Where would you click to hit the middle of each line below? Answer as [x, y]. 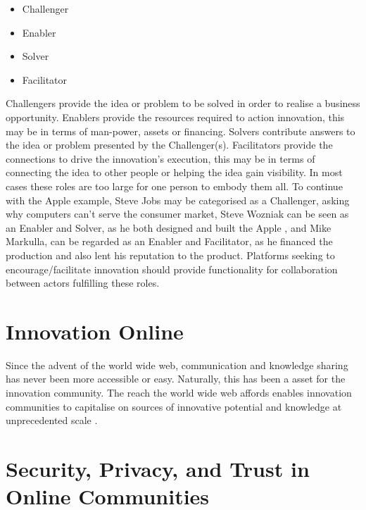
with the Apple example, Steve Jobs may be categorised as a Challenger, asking [178, 200]
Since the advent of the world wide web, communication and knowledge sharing [177, 365]
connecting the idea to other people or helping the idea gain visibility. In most [174, 172]
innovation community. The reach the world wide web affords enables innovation [179, 392]
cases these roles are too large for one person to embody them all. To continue [174, 186]
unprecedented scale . [52, 420]
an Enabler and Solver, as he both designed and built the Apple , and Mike [169, 227]
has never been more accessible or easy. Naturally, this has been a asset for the [176, 379]
